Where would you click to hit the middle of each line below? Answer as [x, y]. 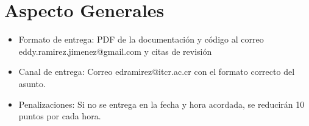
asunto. [32, 83]
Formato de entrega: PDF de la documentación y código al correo [141, 39]
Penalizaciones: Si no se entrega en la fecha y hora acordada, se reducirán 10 [162, 104]
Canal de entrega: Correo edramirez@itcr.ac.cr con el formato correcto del [157, 72]
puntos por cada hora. [60, 116]
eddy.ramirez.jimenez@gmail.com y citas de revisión [115, 51]
